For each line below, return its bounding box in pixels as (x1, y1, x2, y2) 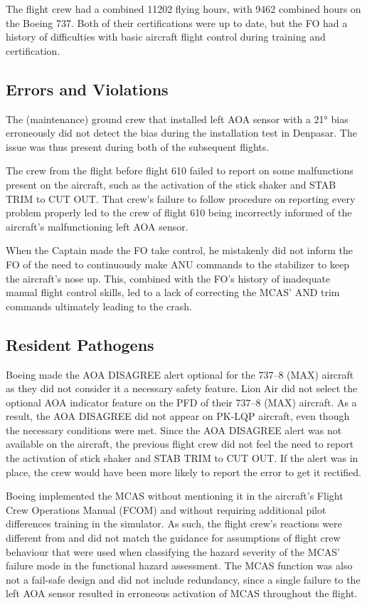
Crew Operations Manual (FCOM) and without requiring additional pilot (6, 502, 326, 517)
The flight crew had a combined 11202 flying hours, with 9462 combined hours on (6, 1, 361, 16)
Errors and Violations (6, 78, 169, 100)
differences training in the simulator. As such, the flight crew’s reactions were (6, 516, 342, 531)
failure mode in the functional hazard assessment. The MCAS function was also (6, 558, 353, 573)
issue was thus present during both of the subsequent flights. (6, 139, 270, 154)
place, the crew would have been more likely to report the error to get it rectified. (6, 464, 361, 479)
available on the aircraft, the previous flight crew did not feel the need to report (6, 436, 354, 451)
